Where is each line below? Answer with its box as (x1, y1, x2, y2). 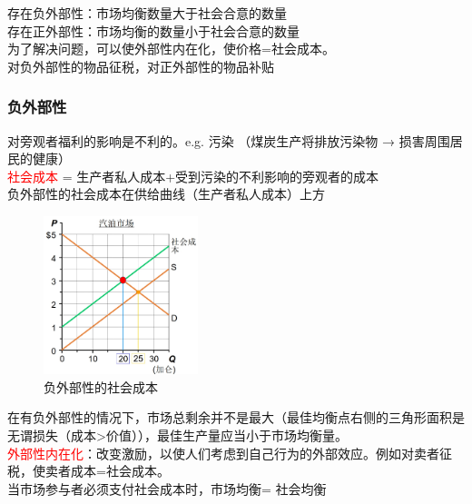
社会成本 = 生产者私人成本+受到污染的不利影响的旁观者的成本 (7, 166, 379, 185)
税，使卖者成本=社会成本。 (7, 461, 170, 480)
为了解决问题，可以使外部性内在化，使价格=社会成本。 (7, 39, 335, 58)
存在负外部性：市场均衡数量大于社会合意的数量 (7, 4, 287, 22)
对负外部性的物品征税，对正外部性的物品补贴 (7, 56, 274, 75)
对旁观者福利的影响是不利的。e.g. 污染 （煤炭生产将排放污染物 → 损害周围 (7, 131, 450, 150)
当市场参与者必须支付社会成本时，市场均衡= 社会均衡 (7, 479, 327, 498)
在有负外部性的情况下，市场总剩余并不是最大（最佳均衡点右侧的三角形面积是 (7, 408, 465, 427)
